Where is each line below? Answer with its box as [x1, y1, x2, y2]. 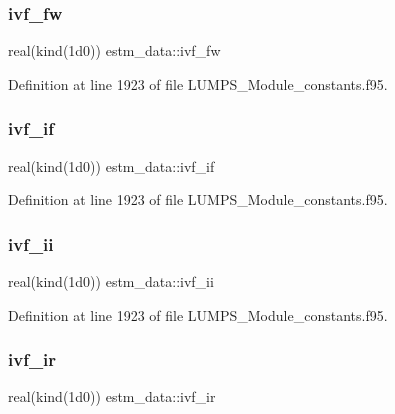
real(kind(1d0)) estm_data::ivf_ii [8, 271, 214, 292]
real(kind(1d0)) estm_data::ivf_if [8, 155, 215, 176]
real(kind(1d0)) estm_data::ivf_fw [8, 40, 221, 61]
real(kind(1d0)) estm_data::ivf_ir [8, 386, 216, 407]
